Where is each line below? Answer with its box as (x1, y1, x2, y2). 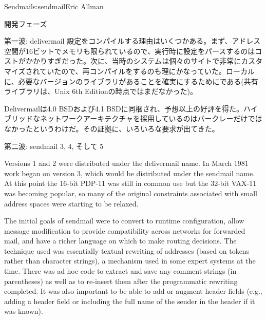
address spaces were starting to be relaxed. (4, 198, 139, 209)
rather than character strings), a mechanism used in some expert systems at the (4, 255, 256, 266)
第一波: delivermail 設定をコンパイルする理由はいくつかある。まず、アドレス (4, 35, 261, 46)
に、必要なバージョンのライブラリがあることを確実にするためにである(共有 (4, 76, 258, 86)
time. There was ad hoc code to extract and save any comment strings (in (4, 266, 237, 276)
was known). (4, 306, 43, 316)
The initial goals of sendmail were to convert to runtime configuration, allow (4, 215, 244, 226)
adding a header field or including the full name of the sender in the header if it (4, 295, 255, 306)
